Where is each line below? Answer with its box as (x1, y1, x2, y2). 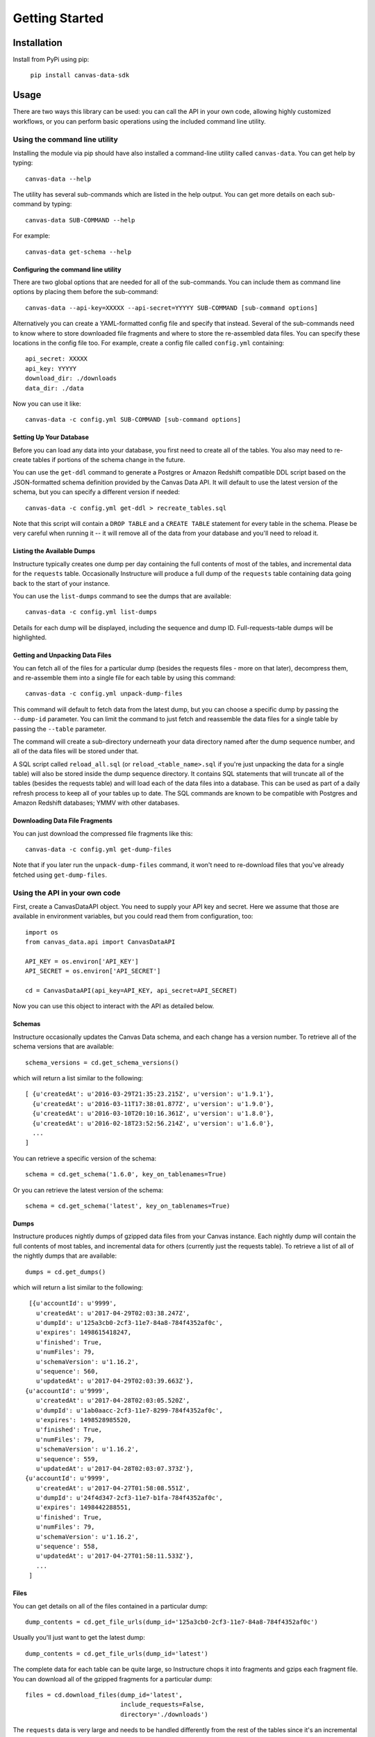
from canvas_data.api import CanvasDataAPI (25, 938, 176, 946)
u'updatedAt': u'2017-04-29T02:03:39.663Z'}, (35, 1377, 194, 1385)
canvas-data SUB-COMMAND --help (25, 216, 135, 224)
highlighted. (12, 633, 47, 642)
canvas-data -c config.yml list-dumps (25, 608, 158, 616)
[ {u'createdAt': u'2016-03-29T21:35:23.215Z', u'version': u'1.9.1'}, (25, 1090, 274, 1098)
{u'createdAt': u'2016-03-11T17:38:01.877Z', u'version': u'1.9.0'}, (32, 1100, 274, 1108)
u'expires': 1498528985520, (35, 1416, 132, 1424)
